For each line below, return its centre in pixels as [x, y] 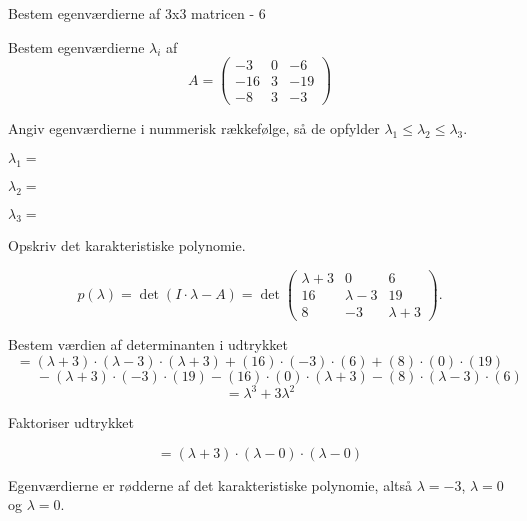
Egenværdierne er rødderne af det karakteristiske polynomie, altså [210, 484]
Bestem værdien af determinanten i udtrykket [148, 344]
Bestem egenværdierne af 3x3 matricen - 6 [137, 13]
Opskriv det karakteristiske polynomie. [127, 245]
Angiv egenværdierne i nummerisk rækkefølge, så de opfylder [194, 128]
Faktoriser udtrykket [71, 422]
